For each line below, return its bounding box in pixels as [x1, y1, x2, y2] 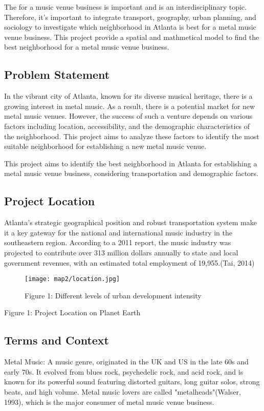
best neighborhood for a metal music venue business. [4, 41, 169, 52]
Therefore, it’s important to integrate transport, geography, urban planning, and [4, 11, 256, 22]
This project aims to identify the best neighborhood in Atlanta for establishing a [4, 158, 257, 168]
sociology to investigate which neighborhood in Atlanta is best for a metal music [4, 21, 256, 32]
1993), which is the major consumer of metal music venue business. [4, 396, 214, 407]
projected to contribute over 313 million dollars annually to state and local [4, 247, 238, 257]
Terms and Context [4, 332, 109, 348]
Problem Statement [4, 67, 110, 82]
